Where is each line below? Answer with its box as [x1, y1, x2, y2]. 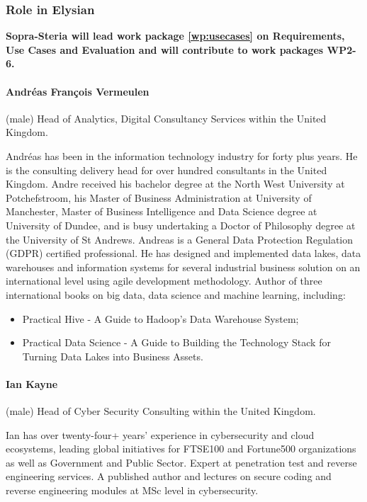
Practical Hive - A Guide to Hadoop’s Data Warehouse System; [22, 311, 299, 326]
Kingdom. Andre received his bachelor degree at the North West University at [6, 176, 345, 191]
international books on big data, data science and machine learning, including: [6, 287, 346, 302]
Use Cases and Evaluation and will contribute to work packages [6, 42, 324, 57]
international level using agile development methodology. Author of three [6, 273, 322, 288]
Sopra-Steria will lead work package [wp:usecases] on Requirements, [6, 28, 345, 43]
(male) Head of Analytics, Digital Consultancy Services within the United [6, 110, 327, 125]
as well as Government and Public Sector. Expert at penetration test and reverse [6, 455, 357, 469]
